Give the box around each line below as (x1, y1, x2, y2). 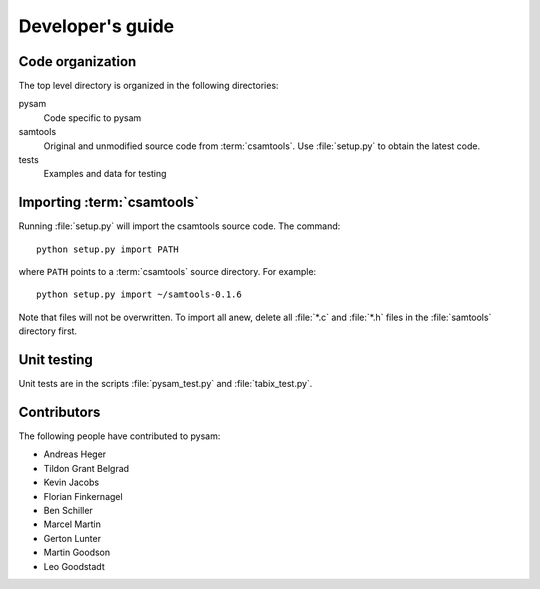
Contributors (18, 403, 101, 420)
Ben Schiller (43, 505, 94, 517)
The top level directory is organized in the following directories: (18, 80, 279, 92)
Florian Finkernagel (43, 490, 124, 502)
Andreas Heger (43, 448, 107, 460)
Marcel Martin (43, 518, 102, 530)
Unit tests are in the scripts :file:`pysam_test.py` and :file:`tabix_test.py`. (18, 378, 313, 390)
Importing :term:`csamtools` (18, 194, 200, 211)
